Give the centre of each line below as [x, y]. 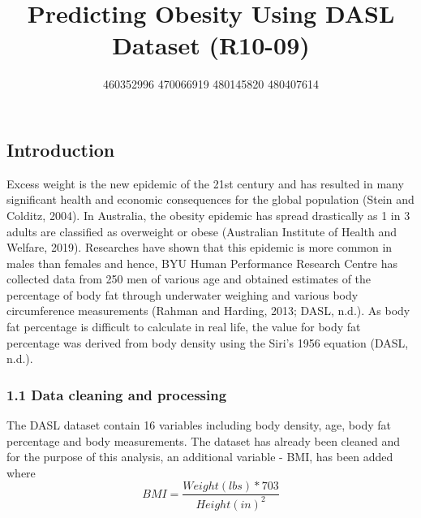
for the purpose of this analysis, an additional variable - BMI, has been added [200, 457]
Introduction [61, 149]
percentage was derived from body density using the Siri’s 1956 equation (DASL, [208, 342]
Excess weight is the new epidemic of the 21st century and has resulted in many [205, 183]
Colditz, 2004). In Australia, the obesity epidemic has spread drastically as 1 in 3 [208, 215]
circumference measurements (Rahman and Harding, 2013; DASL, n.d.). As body [208, 311]
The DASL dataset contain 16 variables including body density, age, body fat [199, 425]
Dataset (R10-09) [211, 45]
